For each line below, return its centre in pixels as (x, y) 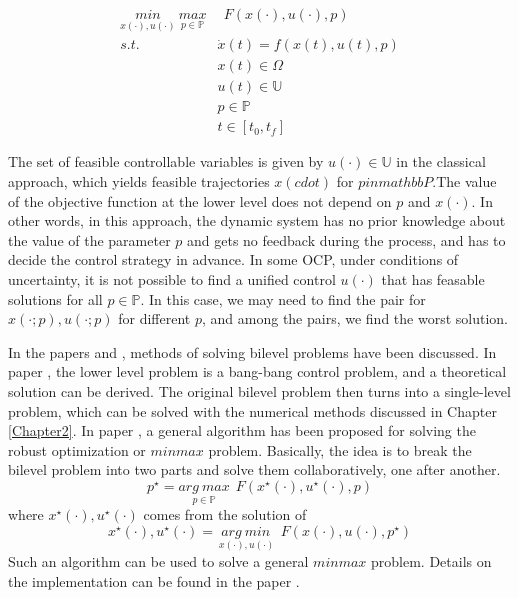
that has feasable (433, 278)
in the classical (441, 161)
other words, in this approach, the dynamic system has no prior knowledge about (257, 220)
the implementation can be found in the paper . (154, 580)
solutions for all (55, 298)
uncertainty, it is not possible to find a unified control (172, 278)
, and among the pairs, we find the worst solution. (354, 318)
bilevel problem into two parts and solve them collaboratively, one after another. (254, 469)
